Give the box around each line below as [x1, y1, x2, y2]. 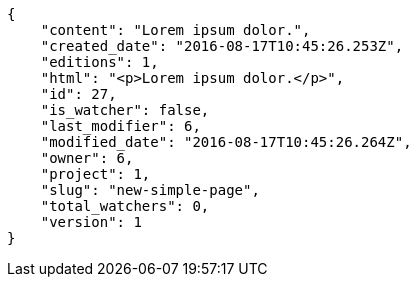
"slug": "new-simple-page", [40, 182, 260, 198]
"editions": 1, [40, 54, 159, 70]
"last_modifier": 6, [40, 118, 201, 134]
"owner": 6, [40, 150, 134, 166]
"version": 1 [40, 214, 142, 230]
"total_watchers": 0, [40, 198, 210, 214]
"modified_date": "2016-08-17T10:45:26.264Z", [40, 134, 412, 150]
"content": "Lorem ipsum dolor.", [40, 22, 311, 38]
